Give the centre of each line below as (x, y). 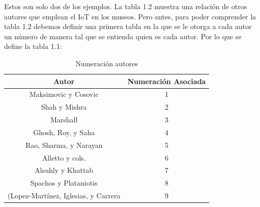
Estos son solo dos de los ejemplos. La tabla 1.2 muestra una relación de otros (126, 6)
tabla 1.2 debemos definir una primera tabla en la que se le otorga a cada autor (128, 26)
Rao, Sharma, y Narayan (64, 145)
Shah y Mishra (64, 107)
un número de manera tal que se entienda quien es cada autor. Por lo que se (123, 36)
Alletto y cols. (64, 157)
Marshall (64, 120)
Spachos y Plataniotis (64, 183)
